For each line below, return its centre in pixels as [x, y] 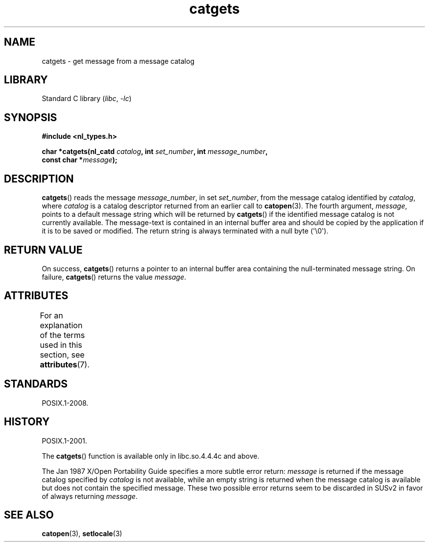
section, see [62, 354]
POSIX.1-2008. [65, 403]
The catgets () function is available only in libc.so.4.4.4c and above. [151, 456]
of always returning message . [90, 496]
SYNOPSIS [31, 117]
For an [51, 315]
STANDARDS [36, 384]
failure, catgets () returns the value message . [114, 277]
